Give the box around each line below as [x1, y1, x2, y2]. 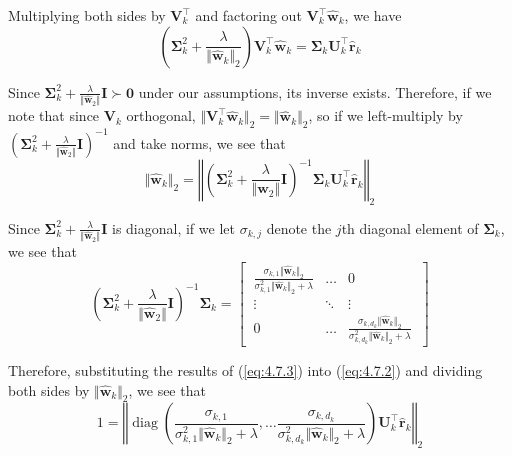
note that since [8, 105, 100, 126]
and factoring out [195, 5, 302, 25]
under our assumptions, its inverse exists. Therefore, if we [138, 81, 492, 102]
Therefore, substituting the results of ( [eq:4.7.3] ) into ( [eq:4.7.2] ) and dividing [8, 359, 483, 380]
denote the [266, 217, 332, 238]
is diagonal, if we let [112, 217, 235, 238]
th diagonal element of [341, 217, 479, 238]
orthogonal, [126, 105, 196, 126]
